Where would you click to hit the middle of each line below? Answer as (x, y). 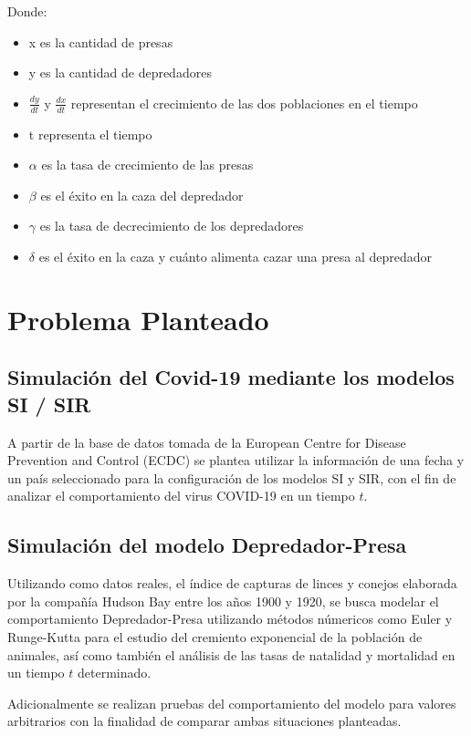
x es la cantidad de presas (101, 41)
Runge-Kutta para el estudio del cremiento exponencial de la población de (215, 636)
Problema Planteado (138, 319)
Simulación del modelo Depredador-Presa (207, 545)
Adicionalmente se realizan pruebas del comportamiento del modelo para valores (232, 703)
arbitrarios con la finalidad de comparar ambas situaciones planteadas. (204, 721)
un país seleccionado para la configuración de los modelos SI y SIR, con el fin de (232, 477)
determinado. (115, 673)
